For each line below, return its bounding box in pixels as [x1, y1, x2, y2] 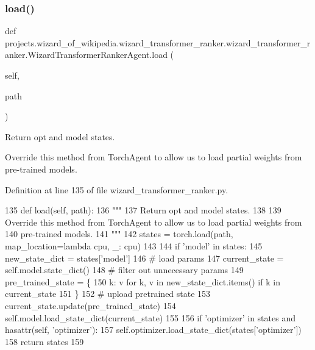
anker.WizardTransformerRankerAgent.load [5, 48, 168, 61]
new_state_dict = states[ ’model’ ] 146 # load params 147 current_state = [5, 251, 284, 264]
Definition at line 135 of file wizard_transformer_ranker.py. [5, 183, 228, 196]
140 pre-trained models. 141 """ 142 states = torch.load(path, [5, 227, 233, 240]
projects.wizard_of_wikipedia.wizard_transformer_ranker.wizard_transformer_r [5, 36, 311, 49]
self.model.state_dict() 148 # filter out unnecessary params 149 [5, 263, 244, 276]
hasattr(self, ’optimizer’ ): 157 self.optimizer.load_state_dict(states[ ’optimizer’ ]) [5, 323, 302, 336]
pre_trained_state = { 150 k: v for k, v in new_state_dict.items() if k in [5, 275, 280, 288]
